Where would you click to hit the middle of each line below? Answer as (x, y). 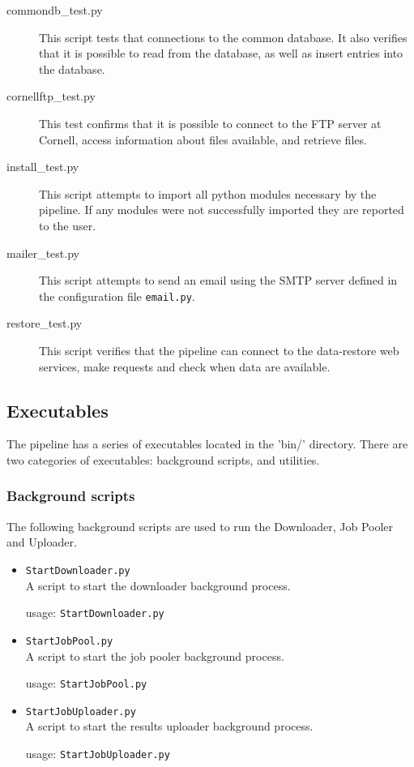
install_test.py (43, 167)
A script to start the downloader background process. (158, 585)
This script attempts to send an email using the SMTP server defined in (218, 280)
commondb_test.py (55, 10)
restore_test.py (45, 323)
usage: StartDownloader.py (95, 613)
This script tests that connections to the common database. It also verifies (223, 37)
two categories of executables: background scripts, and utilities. (163, 459)
